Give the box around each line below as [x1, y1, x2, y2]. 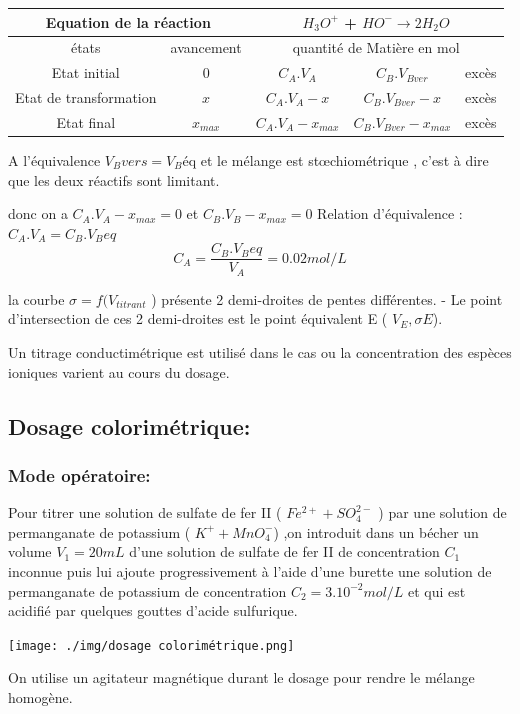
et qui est [408, 580, 466, 601]
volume [8, 541, 52, 562]
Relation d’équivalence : [317, 203, 463, 224]
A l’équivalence [8, 149, 101, 170]
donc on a [8, 203, 68, 224]
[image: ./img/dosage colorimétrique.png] [8, 638, 295, 653]
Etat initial [51, 62, 120, 83]
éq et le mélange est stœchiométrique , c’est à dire [182, 149, 489, 170]
